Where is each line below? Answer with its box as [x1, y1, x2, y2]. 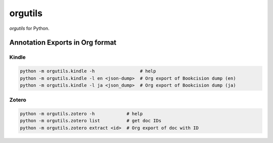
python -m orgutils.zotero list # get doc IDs [20, 118, 162, 124]
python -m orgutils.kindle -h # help [20, 68, 156, 74]
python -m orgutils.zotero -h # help [20, 111, 143, 117]
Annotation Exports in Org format [9, 38, 117, 47]
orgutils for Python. [9, 25, 50, 31]
